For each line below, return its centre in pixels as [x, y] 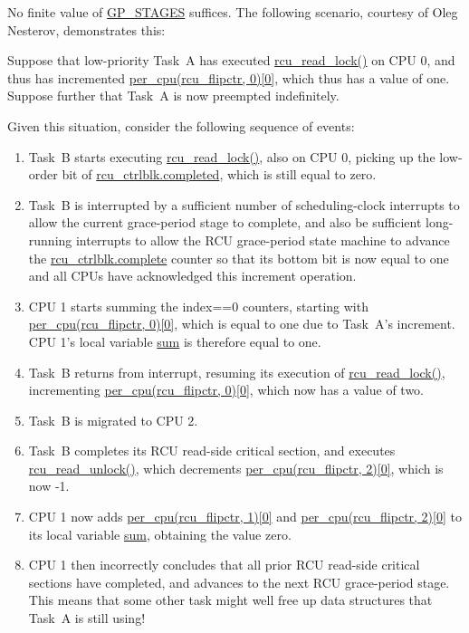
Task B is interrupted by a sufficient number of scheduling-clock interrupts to [244, 204]
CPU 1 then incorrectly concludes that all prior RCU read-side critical [224, 565]
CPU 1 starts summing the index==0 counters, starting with [198, 306]
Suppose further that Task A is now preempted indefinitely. [173, 96]
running [50, 240]
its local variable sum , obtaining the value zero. [160, 534]
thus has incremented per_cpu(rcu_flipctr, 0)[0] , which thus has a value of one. [229, 77]
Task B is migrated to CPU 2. [113, 420]
